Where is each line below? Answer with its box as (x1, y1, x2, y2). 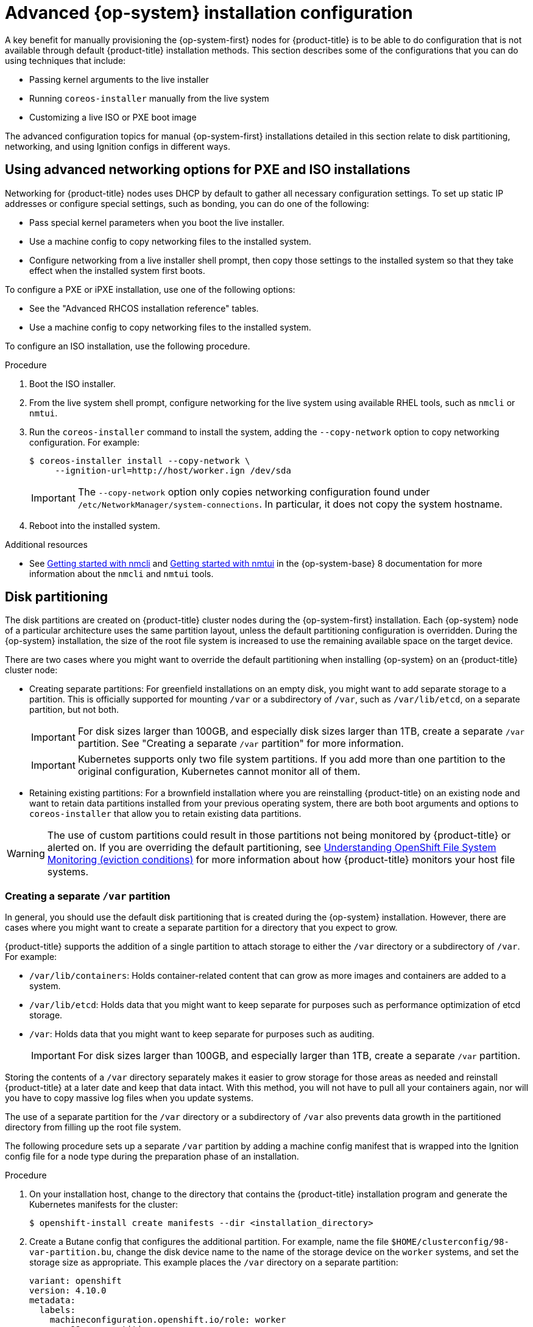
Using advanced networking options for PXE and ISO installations (5, 162, 411, 178)
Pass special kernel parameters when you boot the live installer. (29, 217, 284, 228)
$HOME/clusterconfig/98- (391, 1237, 509, 1247)
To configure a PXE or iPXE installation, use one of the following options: (5, 284, 295, 295)
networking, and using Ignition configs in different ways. (5, 141, 230, 152)
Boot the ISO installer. (29, 378, 116, 389)
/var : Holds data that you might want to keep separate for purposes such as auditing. (29, 1029, 375, 1040)
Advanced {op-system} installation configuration (5, 2, 413, 23)
